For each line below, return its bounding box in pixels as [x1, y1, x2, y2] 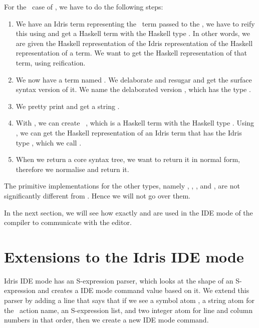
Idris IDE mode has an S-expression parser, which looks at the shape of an [4, 275, 233, 285]
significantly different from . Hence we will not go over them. [4, 190, 190, 200]
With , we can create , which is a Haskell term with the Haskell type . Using [16, 117, 254, 128]
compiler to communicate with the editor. [4, 217, 132, 227]
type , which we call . [16, 137, 82, 147]
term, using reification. [16, 57, 86, 67]
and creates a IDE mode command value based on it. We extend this [38, 285, 249, 295]
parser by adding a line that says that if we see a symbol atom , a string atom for [4, 295, 254, 305]
